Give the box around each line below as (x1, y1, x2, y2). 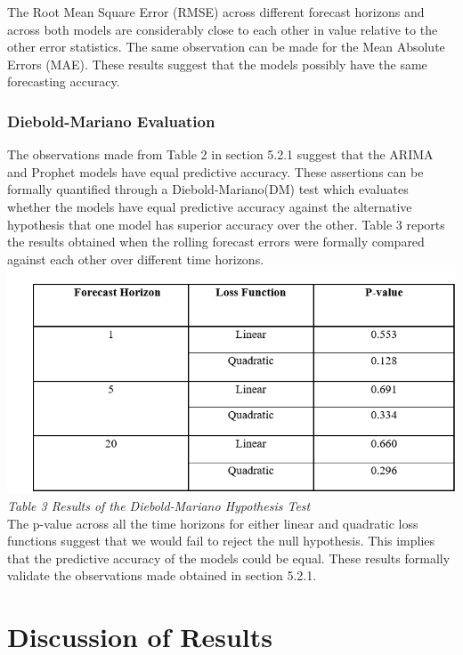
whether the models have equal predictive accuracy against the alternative (7, 197, 412, 215)
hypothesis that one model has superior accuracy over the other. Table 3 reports (7, 214, 445, 233)
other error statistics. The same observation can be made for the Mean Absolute (7, 37, 445, 56)
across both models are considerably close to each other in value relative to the (7, 20, 438, 38)
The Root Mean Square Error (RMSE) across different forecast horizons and (7, 3, 425, 20)
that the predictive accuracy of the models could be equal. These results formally (7, 548, 451, 567)
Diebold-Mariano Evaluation (7, 109, 215, 132)
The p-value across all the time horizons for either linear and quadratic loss (7, 513, 418, 532)
